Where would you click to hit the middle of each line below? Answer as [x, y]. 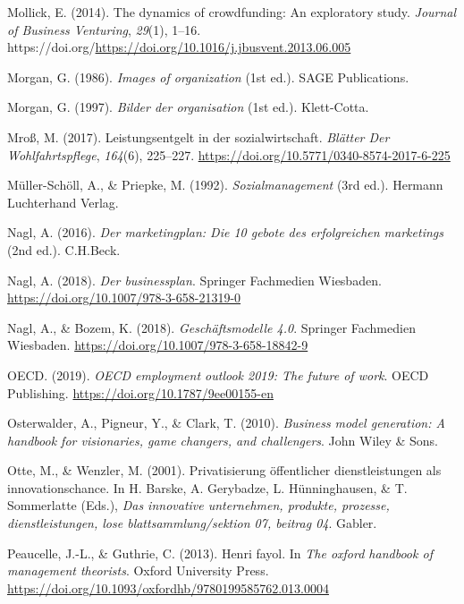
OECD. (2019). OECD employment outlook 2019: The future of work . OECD [218, 374]
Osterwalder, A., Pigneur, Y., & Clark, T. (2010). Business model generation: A [226, 423]
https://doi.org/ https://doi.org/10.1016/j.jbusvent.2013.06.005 [179, 47]
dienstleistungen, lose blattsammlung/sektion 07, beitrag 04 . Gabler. [192, 523]
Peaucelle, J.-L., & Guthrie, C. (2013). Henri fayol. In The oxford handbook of [220, 553]
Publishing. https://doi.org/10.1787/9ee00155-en [140, 392]
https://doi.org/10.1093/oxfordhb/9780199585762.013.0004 [168, 587]
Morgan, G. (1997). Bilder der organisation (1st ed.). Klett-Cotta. [188, 107]
